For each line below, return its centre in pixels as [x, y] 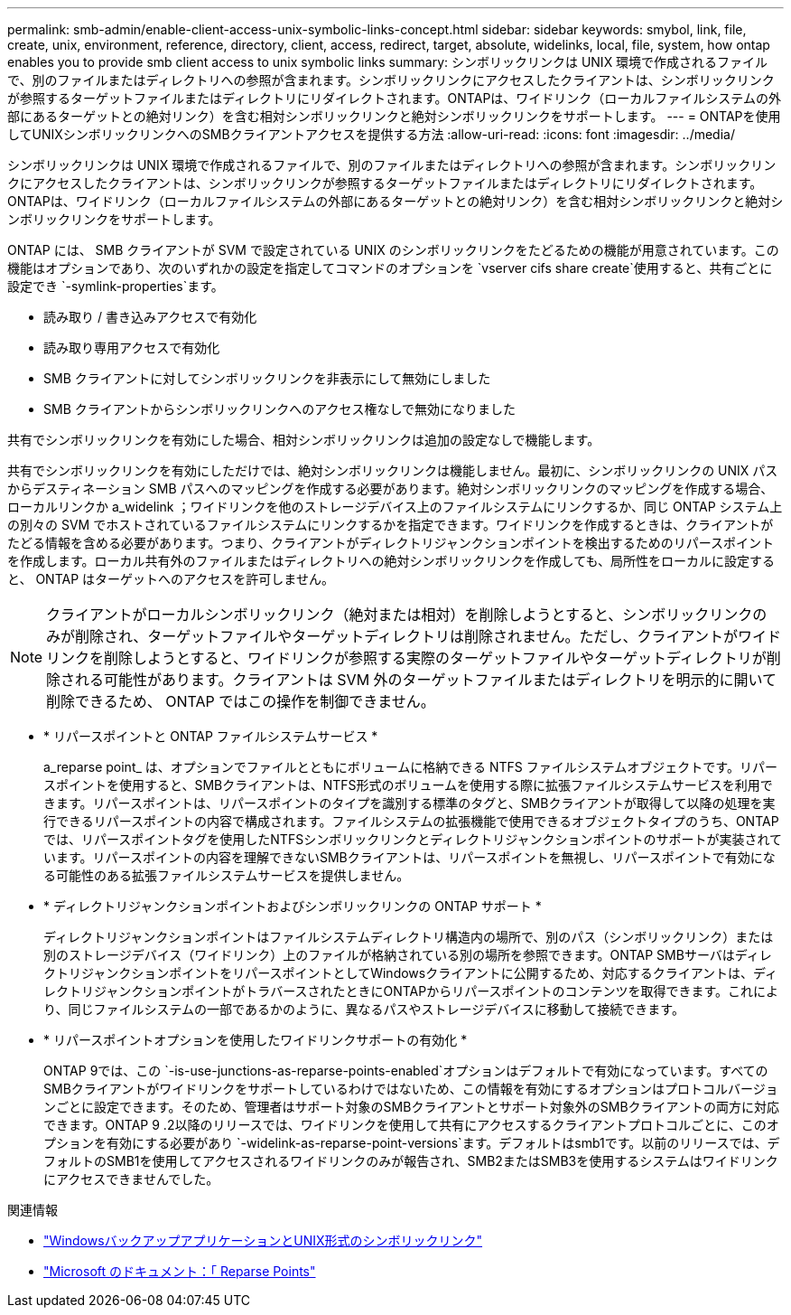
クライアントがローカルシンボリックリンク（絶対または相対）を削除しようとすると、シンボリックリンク [400, 615]
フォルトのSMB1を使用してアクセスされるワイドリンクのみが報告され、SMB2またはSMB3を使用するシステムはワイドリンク [411, 1161]
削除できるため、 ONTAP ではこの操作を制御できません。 [241, 701]
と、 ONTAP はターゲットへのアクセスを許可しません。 [171, 579]
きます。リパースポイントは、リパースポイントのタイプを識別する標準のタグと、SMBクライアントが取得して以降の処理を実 [409, 803]
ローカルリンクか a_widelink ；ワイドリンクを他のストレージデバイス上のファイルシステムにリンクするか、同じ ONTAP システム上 [395, 507]
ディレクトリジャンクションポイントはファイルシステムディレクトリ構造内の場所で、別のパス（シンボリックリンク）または [409, 937]
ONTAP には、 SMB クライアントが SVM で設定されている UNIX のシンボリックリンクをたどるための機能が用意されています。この [393, 250]
